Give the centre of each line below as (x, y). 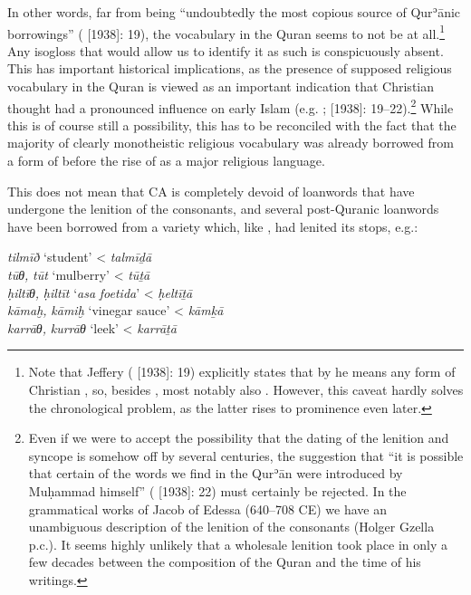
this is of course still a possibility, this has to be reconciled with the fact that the (232, 125)
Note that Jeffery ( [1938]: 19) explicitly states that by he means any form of (242, 372)
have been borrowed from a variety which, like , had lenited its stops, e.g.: (213, 226)
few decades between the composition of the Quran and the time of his (225, 562)
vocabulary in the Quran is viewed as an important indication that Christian (221, 86)
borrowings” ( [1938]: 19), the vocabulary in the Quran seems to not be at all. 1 (226, 32)
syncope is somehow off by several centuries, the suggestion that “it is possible (246, 455)
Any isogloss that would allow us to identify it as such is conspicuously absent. (226, 50)
